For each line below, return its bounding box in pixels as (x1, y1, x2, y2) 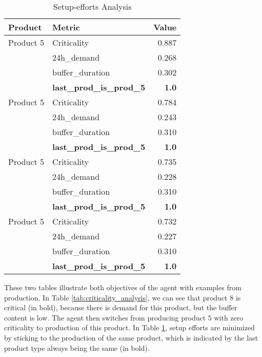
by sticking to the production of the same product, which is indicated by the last (4, 332, 258, 343)
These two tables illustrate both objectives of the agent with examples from (4, 282, 241, 292)
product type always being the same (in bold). (4, 342, 150, 353)
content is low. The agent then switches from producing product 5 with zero (4, 312, 244, 323)
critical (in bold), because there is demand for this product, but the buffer (4, 302, 237, 313)
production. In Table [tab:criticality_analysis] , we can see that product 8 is (4, 292, 241, 303)
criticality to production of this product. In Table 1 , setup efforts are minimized (4, 322, 255, 333)
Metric (52, 21, 80, 33)
